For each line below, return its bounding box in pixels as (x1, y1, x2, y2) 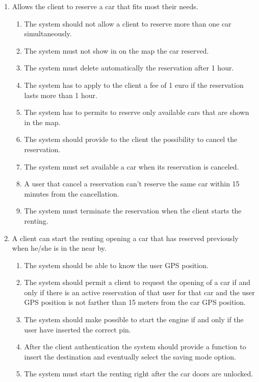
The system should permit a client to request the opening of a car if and (24, 277, 250, 288)
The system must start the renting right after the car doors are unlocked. (24, 368, 253, 379)
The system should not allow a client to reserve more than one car (24, 18, 231, 29)
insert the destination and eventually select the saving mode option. (24, 351, 236, 362)
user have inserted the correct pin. (24, 324, 131, 335)
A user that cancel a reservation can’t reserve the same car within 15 (24, 178, 240, 189)
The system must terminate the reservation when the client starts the (24, 205, 242, 216)
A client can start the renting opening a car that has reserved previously (12, 232, 239, 243)
